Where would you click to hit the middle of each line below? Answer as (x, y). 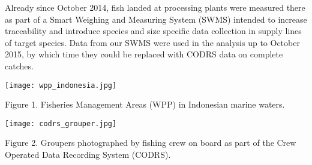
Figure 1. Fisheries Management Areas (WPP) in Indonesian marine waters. (145, 104)
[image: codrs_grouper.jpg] (61, 123)
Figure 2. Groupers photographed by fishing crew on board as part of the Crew (151, 143)
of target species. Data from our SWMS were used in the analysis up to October (152, 42)
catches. (19, 65)
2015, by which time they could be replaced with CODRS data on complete (144, 54)
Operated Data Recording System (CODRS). (88, 155)
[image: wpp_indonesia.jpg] (61, 85)
